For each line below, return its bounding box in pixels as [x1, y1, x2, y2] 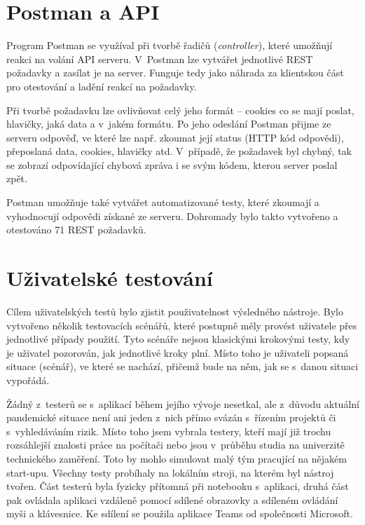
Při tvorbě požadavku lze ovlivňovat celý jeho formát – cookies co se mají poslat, [6, 102, 354, 117]
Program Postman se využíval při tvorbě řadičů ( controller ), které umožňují [6, 38, 333, 53]
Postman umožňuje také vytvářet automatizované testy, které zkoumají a [6, 195, 319, 210]
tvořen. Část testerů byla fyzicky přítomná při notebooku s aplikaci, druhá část [6, 479, 349, 493]
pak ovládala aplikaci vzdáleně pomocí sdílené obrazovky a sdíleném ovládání [6, 492, 338, 507]
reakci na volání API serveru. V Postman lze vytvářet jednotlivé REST [6, 51, 313, 66]
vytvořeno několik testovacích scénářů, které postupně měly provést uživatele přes [6, 318, 357, 332]
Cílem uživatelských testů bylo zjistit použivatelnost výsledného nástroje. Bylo [6, 304, 343, 318]
